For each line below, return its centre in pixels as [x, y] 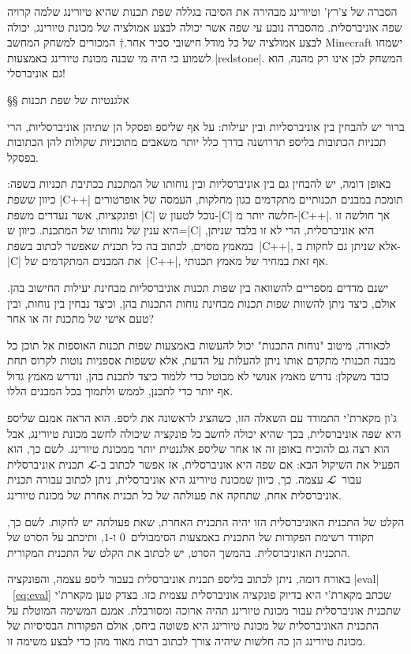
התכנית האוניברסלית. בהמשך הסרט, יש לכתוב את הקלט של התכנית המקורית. [179, 552]
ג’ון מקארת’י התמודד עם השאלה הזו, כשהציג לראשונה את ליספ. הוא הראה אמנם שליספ [202, 418]
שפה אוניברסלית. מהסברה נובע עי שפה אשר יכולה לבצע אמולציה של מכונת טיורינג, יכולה [205, 26]
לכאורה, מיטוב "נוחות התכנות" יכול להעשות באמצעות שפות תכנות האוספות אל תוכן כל [199, 344]
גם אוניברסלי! [36, 73]
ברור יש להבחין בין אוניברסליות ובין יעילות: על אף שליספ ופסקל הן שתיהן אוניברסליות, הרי [206, 126]
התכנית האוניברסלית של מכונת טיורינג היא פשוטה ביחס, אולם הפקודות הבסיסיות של [193, 625]
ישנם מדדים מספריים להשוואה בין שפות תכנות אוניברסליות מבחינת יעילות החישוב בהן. [198, 287]
